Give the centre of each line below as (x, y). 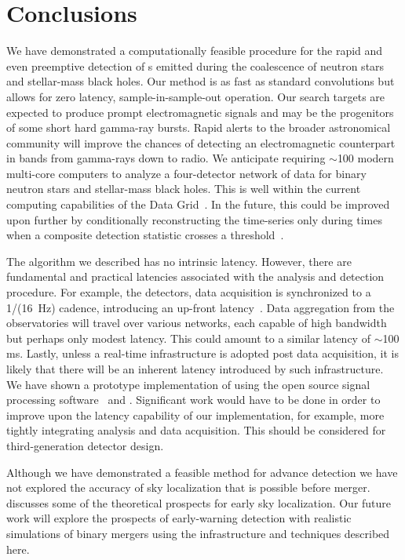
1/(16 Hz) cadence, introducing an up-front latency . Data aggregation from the (201, 307)
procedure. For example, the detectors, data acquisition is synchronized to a (189, 292)
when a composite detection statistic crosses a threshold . (145, 235)
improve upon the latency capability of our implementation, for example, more (195, 415)
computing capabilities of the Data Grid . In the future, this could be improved (198, 204)
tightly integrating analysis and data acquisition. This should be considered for (196, 430)
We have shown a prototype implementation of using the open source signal (188, 384)
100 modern (365, 158)
